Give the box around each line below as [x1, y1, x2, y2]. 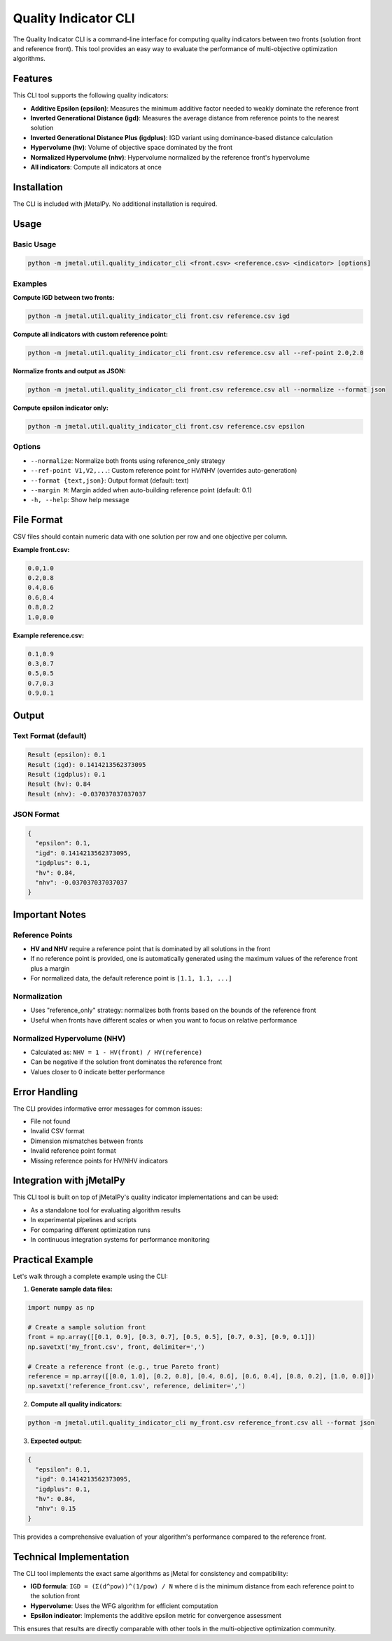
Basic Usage [13, 239, 57, 249]
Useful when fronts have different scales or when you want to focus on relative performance [30, 1016, 297, 1024]
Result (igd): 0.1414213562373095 [27, 761, 146, 768]
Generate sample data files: [30, 1285, 113, 1294]
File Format [13, 514, 63, 526]
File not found [30, 1117, 71, 1126]
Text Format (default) [13, 731, 87, 740]
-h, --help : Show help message [30, 496, 129, 504]
